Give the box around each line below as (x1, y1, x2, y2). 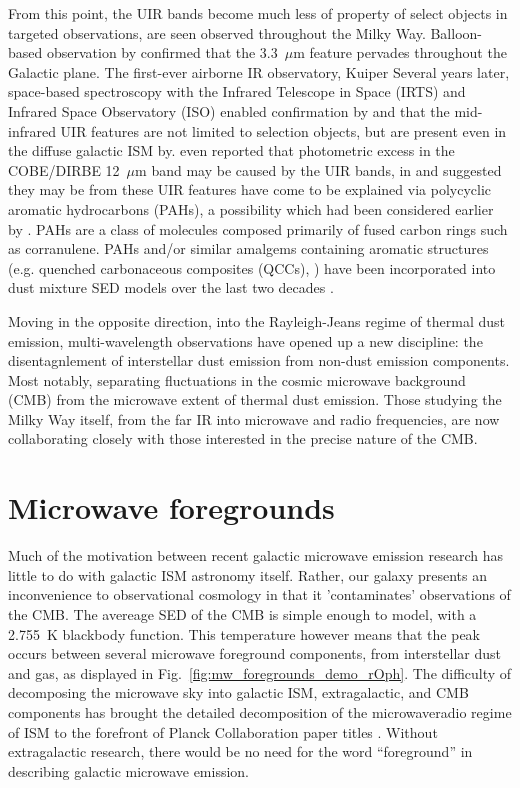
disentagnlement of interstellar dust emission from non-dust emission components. (8, 350, 510, 371)
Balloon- (430, 22, 482, 43)
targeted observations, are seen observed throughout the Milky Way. (8, 22, 426, 43)
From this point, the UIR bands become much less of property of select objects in (8, 3, 508, 23)
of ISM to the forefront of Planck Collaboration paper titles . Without (8, 721, 438, 742)
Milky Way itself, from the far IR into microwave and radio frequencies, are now (8, 408, 500, 429)
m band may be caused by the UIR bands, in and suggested (135, 159, 502, 180)
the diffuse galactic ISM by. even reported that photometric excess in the (8, 140, 455, 161)
